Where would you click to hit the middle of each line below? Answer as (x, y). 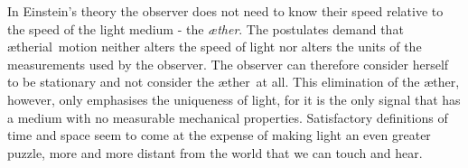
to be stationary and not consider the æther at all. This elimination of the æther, (234, 82)
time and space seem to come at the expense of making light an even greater (219, 135)
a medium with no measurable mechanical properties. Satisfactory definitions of (228, 117)
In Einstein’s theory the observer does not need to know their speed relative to (225, 11)
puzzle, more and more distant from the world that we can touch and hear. (215, 152)
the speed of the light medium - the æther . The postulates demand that (206, 28)
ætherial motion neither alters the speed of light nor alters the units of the (215, 47)
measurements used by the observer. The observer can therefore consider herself (228, 64)
